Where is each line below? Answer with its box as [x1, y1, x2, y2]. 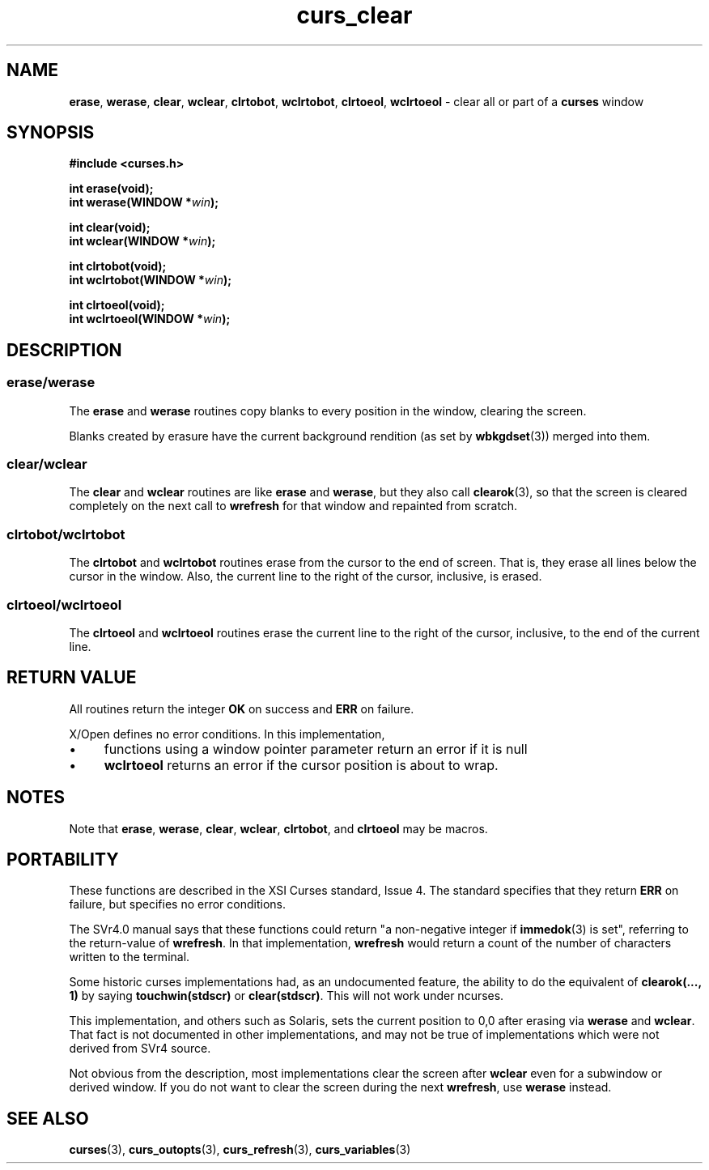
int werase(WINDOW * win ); [69, 195, 219, 210]
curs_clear [296, 2, 413, 29]
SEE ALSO [6, 1108, 89, 1129]
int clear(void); [69, 220, 151, 235]
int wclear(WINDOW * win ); [69, 234, 216, 249]
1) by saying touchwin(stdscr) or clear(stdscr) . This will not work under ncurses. [69, 989, 504, 1003]
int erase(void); [69, 181, 154, 196]
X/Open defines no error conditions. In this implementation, [69, 726, 385, 741]
